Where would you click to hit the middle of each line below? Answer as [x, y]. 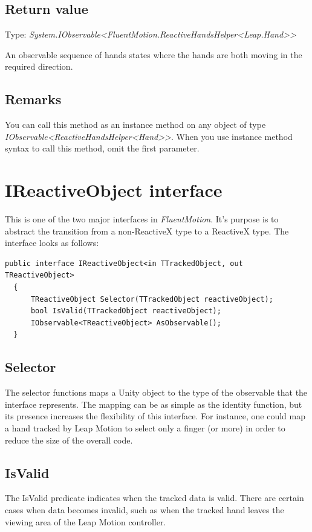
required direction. [39, 66]
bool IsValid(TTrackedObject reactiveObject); [126, 311]
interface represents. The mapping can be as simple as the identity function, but [154, 404]
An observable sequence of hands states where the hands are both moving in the [154, 54]
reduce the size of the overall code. [69, 440]
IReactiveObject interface [114, 190]
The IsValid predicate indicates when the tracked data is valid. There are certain [154, 498]
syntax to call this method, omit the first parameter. [102, 148]
